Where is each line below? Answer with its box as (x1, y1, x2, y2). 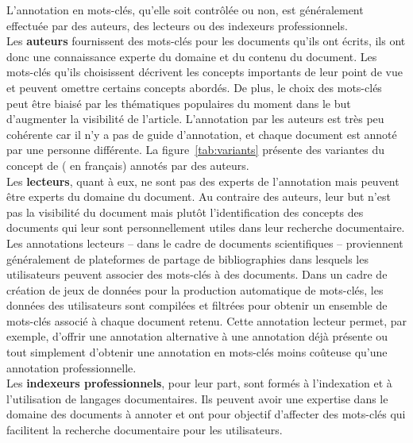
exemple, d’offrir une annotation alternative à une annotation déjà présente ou (6, 328, 388, 345)
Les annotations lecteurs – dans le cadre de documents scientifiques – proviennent (6, 234, 403, 251)
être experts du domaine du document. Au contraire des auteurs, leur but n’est (6, 188, 391, 205)
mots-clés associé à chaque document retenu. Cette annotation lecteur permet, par (6, 312, 407, 329)
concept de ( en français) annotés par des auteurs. (6, 156, 249, 173)
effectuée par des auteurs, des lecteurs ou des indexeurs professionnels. (6, 17, 348, 33)
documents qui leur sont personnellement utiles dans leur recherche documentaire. (6, 219, 405, 236)
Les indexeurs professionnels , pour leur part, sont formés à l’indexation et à (6, 375, 392, 391)
